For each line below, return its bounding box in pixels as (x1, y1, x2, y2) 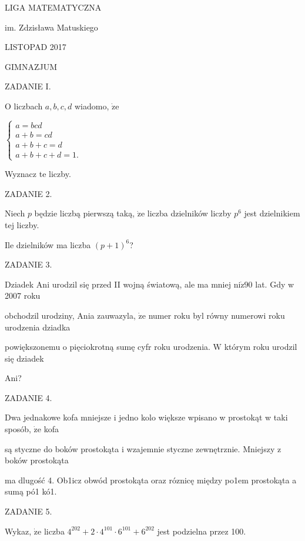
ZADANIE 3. (5, 258, 52, 270)
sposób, (5, 423, 31, 435)
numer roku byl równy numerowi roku (148, 309, 285, 321)
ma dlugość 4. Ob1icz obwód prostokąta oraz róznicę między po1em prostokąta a (5, 473, 297, 486)
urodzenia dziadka (5, 320, 71, 333)
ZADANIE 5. (5, 505, 52, 517)
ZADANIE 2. (5, 187, 52, 199)
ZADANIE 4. (5, 391, 52, 403)
